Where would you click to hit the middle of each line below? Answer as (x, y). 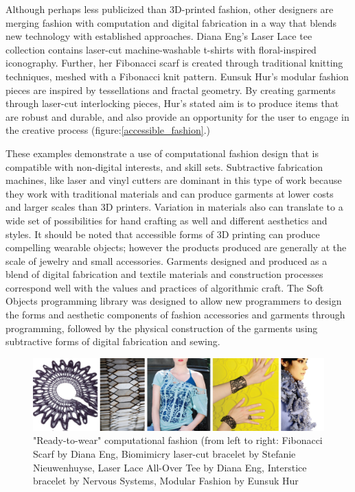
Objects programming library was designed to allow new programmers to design (174, 301)
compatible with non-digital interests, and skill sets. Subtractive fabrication (164, 166)
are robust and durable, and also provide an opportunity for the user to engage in (177, 116)
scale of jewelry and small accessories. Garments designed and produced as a (167, 260)
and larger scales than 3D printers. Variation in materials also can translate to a (174, 207)
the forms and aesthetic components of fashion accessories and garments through (175, 315)
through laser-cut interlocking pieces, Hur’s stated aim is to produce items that (172, 103)
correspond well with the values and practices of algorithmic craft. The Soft (165, 287)
